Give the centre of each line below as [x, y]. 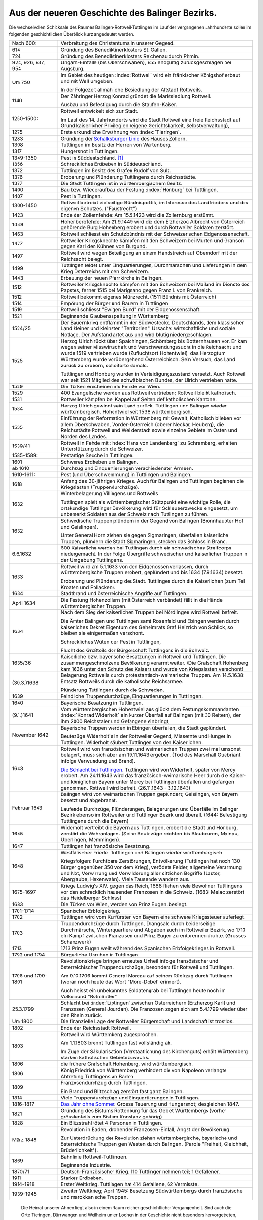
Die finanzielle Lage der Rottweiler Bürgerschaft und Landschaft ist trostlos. [147, 1021]
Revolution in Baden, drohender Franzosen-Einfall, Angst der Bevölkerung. [146, 1130]
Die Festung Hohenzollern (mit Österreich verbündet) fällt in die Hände [141, 600]
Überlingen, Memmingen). [91, 840]
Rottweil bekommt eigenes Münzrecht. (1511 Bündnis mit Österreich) [139, 297]
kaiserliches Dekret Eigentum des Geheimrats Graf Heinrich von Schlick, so [147, 627]
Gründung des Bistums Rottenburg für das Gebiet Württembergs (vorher [143, 1111]
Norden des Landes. [84, 437]
